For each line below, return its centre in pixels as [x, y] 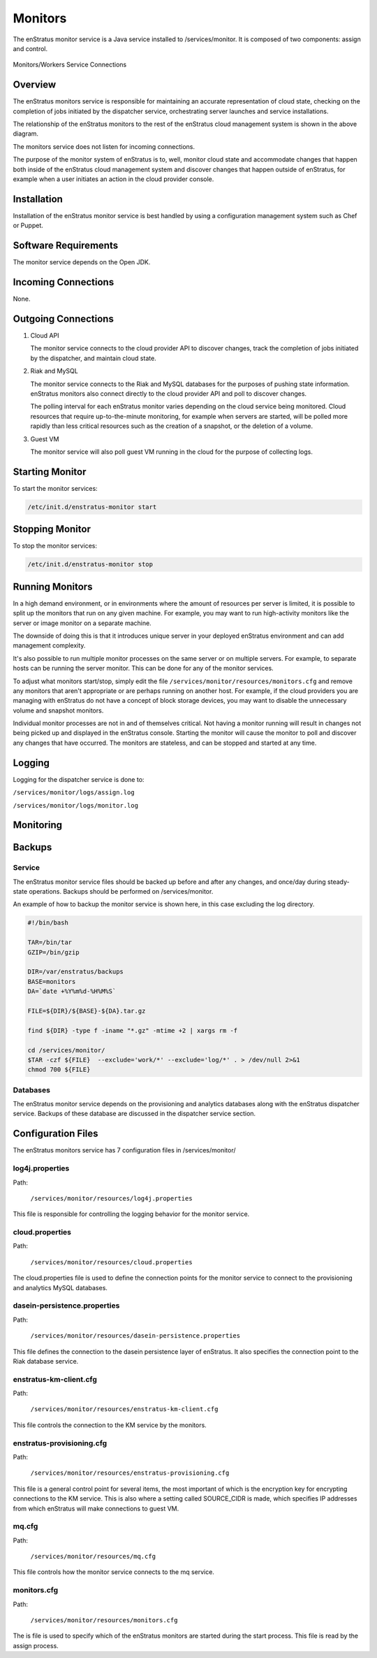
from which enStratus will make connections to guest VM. [96, 1508]
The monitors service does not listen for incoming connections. [104, 146]
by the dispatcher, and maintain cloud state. [93, 358]
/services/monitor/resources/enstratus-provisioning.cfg [130, 1473]
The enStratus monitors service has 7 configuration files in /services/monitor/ [125, 1150]
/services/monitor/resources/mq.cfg [93, 1557]
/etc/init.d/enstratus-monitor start [92, 507]
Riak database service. [46, 1361]
